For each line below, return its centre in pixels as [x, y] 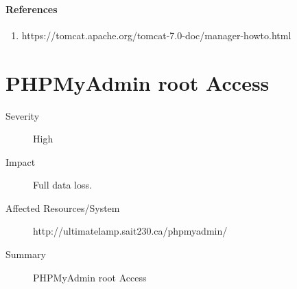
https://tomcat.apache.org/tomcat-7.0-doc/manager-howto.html [156, 35]
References [32, 9]
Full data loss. [62, 185]
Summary [26, 254]
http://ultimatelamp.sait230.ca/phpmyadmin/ [130, 231]
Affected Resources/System [63, 207]
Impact [21, 161]
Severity [23, 115]
